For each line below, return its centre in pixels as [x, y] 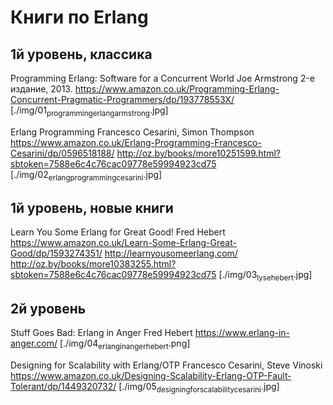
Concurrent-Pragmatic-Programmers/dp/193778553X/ [122, 99]
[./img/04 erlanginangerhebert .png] [125, 344]
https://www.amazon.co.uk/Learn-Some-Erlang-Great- [123, 243]
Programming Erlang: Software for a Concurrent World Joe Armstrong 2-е [163, 78]
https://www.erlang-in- [242, 333]
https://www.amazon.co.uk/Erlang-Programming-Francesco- [136, 142]
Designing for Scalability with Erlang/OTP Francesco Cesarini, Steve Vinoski [166, 365]
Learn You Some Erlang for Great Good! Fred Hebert [118, 232]
